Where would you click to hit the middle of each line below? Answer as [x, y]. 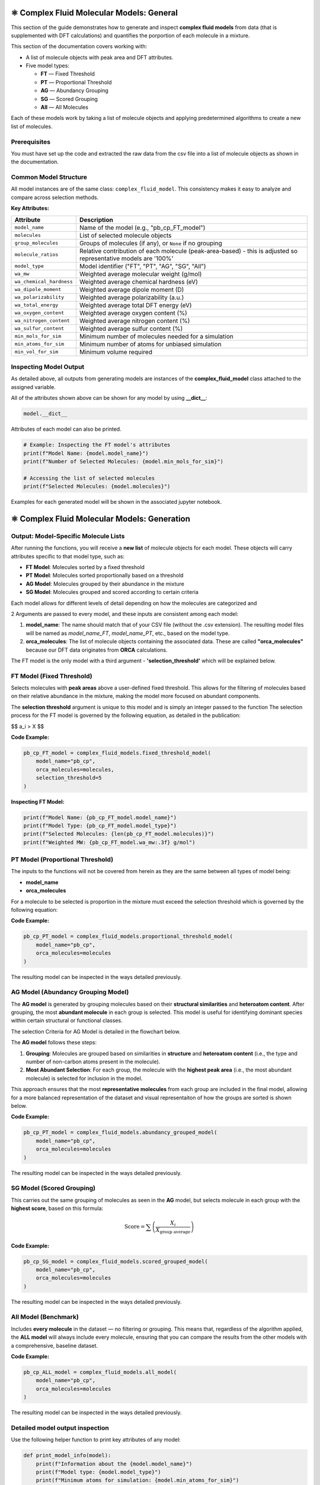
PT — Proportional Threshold [76, 82]
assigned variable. [33, 387]
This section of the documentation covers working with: [79, 46]
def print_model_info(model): [67, 1456]
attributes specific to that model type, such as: [68, 556]
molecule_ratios [36, 255]
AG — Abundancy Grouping [75, 91]
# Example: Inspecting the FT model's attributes [97, 445]
